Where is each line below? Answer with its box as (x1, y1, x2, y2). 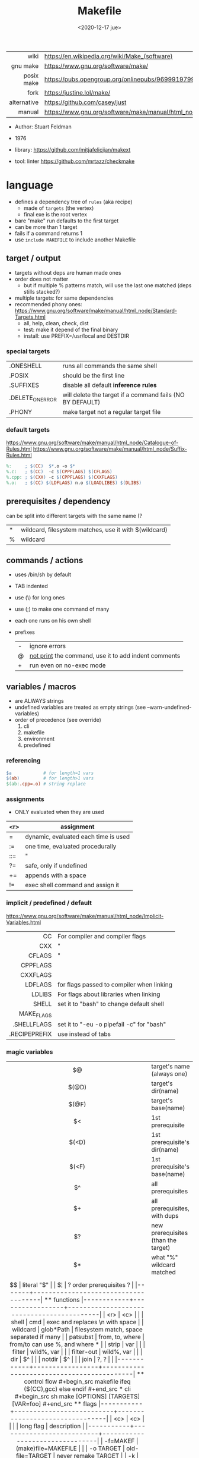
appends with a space (25, 871, 87, 879)
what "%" (151, 1253, 178, 1262)
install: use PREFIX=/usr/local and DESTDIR (23, 332, 129, 340)
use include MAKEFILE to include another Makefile (14, 236, 136, 243)
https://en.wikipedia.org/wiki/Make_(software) (44, 52, 173, 60)
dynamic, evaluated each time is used (25, 832, 130, 841)
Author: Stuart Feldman (14, 123, 72, 130)
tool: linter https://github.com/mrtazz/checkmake (14, 158, 135, 165)
